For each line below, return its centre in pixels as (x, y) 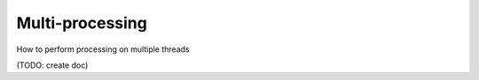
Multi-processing (82, 23)
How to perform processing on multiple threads (103, 49)
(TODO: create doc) (52, 65)
